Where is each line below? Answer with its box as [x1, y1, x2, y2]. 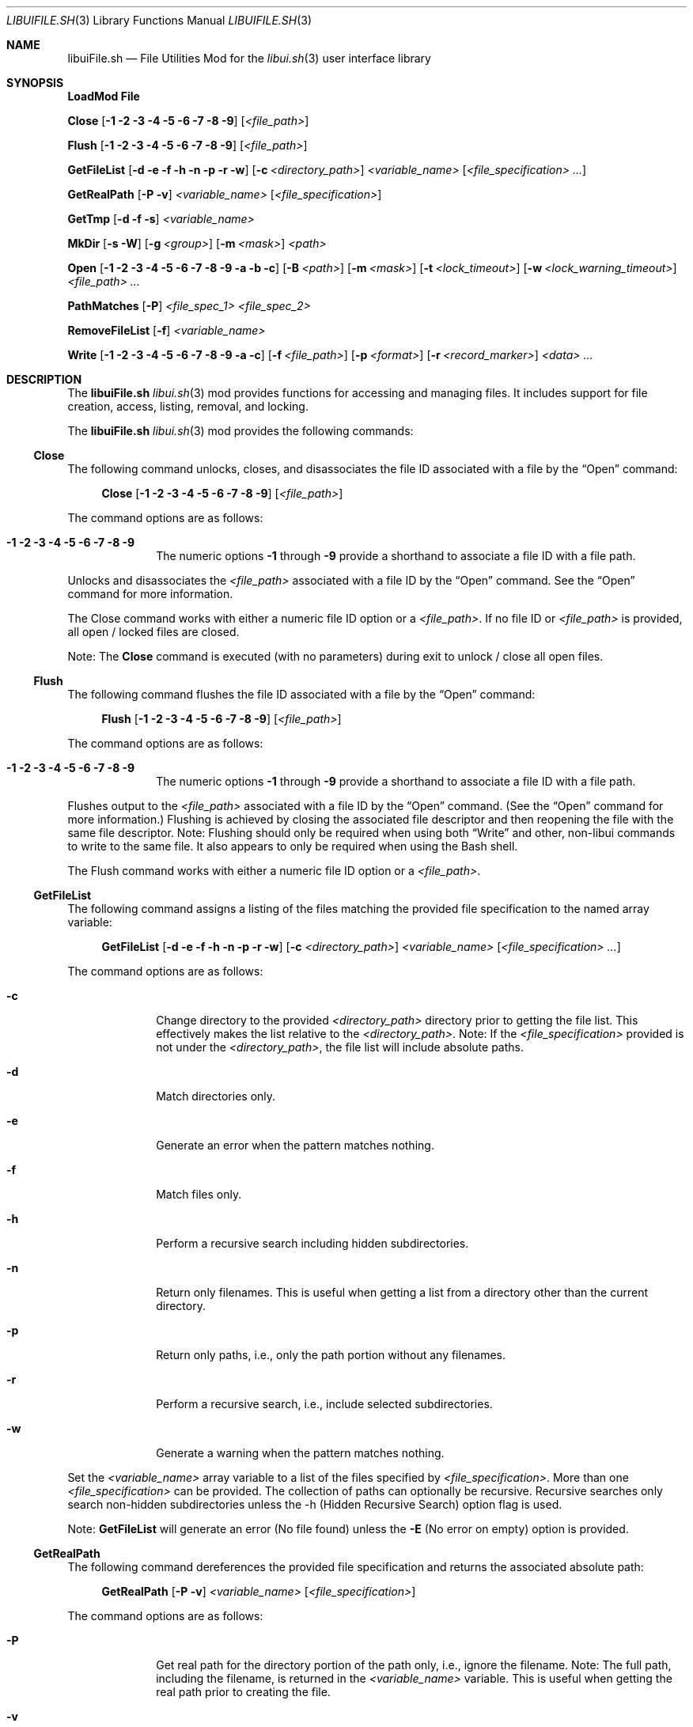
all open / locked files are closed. [67, 625, 240, 638]
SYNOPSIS [6, 76, 64, 89]
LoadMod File [67, 89, 140, 103]
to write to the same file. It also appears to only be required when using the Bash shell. [67, 839, 518, 853]
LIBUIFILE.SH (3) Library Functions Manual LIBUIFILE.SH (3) [6, 13, 312, 27]
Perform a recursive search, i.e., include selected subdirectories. [156, 1397, 493, 1411]
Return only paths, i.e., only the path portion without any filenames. [156, 1348, 506, 1362]
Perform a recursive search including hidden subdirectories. [156, 1237, 469, 1250]
